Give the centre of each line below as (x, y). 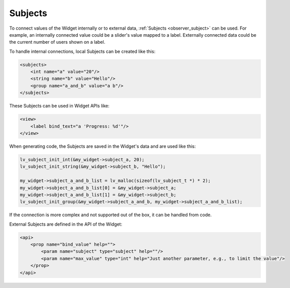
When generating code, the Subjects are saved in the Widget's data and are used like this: (103, 146)
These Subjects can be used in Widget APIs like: (59, 106)
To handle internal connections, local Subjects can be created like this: (82, 51)
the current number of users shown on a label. (57, 42)
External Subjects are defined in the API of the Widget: (66, 224)
